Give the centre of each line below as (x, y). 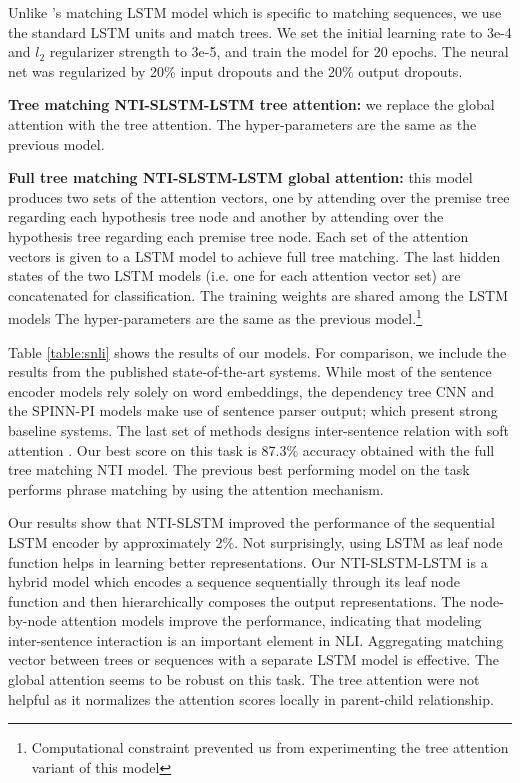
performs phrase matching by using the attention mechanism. (196, 488)
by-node (32, 620)
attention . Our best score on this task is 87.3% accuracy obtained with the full (251, 449)
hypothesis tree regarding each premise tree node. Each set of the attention (238, 235)
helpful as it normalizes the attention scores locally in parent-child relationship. (251, 698)
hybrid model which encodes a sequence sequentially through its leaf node (234, 581)
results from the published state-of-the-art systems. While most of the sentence (250, 371)
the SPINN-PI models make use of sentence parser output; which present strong (253, 410)
